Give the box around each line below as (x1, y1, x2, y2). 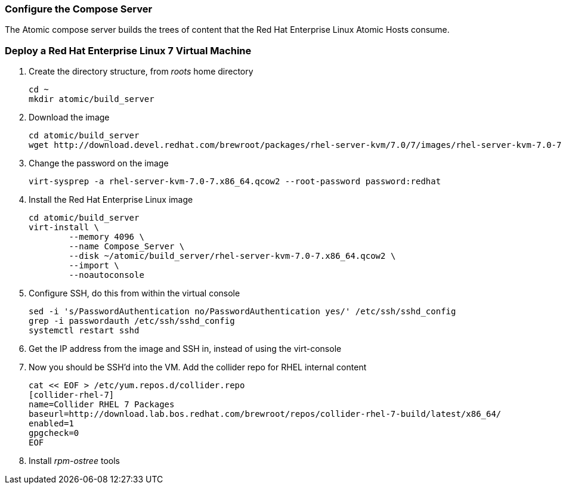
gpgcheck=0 (29, 428, 79, 438)
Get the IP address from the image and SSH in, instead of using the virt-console (29, 343, 342, 354)
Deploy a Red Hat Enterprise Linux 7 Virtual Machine (5, 44, 252, 57)
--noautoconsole (69, 270, 144, 280)
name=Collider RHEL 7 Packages (29, 400, 175, 410)
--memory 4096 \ (69, 232, 144, 242)
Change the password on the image (29, 158, 169, 169)
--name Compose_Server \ (69, 242, 185, 252)
